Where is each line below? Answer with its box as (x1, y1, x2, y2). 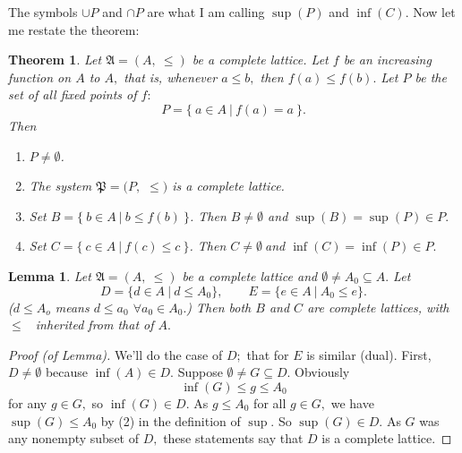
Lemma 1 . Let (8, 266, 91, 285)
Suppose (177, 363, 223, 381)
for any (8, 393, 47, 412)
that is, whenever (124, 67, 218, 86)
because (45, 363, 89, 381)
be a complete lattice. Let (192, 50, 329, 69)
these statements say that (163, 429, 304, 448)
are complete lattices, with (307, 297, 449, 316)
